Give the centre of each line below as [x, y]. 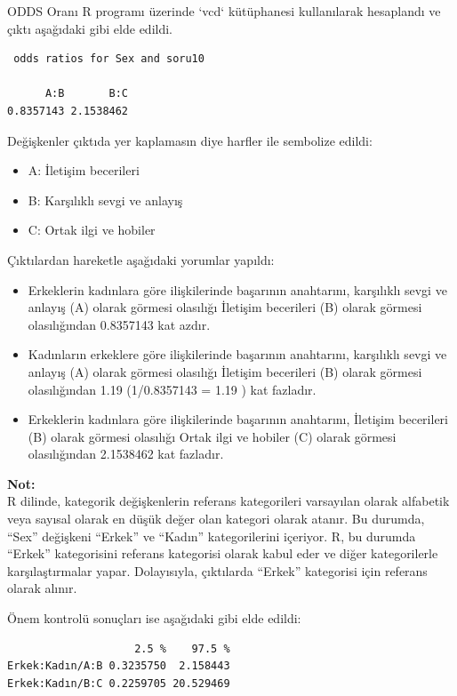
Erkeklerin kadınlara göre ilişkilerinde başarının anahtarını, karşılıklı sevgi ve [237, 289]
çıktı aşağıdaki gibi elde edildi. [90, 28]
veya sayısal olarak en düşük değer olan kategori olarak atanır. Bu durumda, [216, 519]
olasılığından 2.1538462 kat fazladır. [126, 454]
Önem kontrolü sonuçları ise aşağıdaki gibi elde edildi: [154, 618]
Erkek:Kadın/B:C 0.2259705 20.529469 [119, 683]
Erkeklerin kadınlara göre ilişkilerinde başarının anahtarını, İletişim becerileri [238, 419]
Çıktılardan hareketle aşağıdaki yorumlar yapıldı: [141, 259]
